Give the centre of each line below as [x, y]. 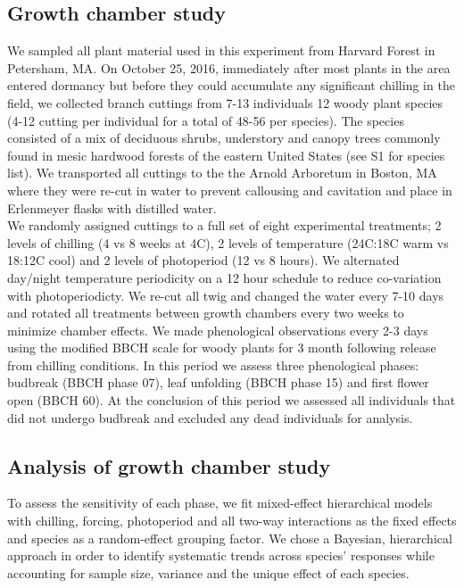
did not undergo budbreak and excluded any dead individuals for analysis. [210, 417]
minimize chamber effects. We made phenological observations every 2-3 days [218, 330]
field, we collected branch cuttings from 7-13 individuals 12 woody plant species [225, 102]
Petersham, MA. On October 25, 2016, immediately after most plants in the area [229, 67]
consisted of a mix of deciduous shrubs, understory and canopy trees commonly [224, 138]
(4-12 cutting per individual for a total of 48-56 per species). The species [206, 120]
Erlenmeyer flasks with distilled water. [112, 207]
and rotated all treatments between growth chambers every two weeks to [206, 313]
